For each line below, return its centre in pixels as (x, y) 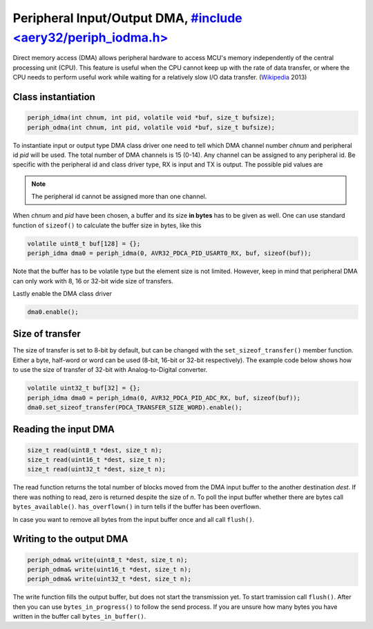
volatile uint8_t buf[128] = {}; (84, 243)
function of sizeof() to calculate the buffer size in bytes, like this (107, 225)
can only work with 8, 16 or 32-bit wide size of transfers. (93, 281)
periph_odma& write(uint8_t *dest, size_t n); (107, 560)
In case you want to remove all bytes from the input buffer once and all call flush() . (134, 519)
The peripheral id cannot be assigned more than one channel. (119, 196)
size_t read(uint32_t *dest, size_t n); (96, 469)
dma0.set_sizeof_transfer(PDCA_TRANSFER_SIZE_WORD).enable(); (135, 407)
